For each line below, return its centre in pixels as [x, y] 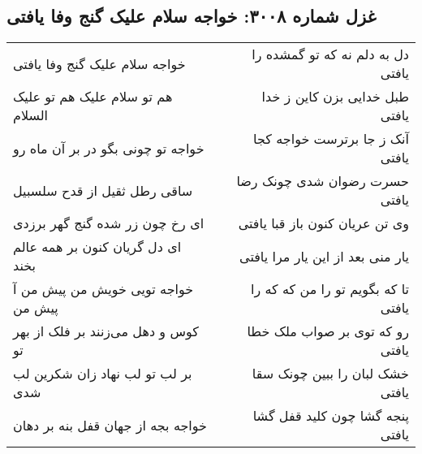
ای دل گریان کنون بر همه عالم [97, 247]
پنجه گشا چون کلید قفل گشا [331, 416]
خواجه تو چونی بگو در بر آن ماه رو [109, 148]
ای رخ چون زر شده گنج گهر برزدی [109, 223]
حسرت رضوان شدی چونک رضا [323, 181]
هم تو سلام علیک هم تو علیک [93, 97]
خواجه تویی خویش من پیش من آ [103, 289]
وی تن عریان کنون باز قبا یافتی [323, 223]
